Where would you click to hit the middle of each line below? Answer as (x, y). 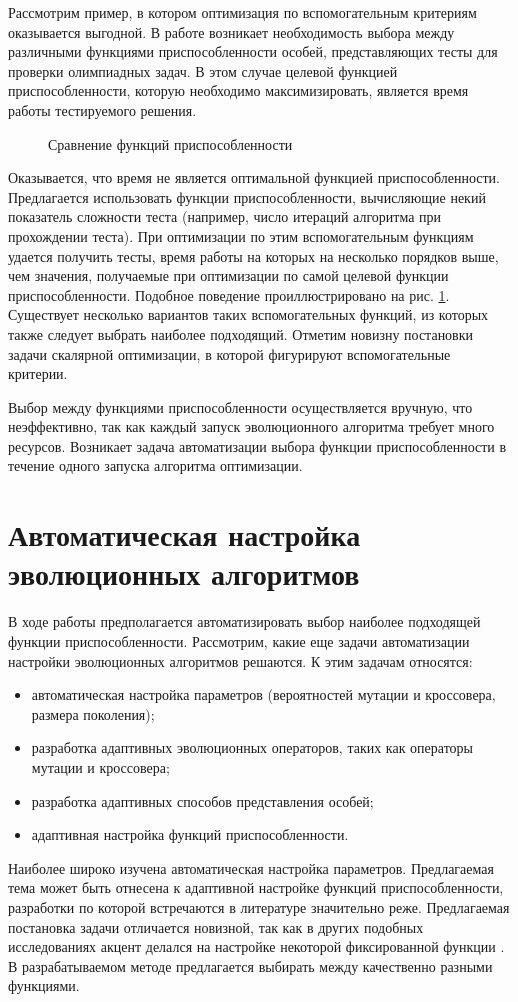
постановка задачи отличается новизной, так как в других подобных (216, 926)
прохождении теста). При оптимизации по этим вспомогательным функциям (241, 235)
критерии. (38, 373)
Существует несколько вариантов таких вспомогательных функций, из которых (248, 314)
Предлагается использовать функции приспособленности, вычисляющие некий (247, 196)
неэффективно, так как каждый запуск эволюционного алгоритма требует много (251, 426)
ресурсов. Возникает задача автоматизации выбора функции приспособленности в (257, 445)
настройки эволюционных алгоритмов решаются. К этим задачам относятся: (240, 660)
